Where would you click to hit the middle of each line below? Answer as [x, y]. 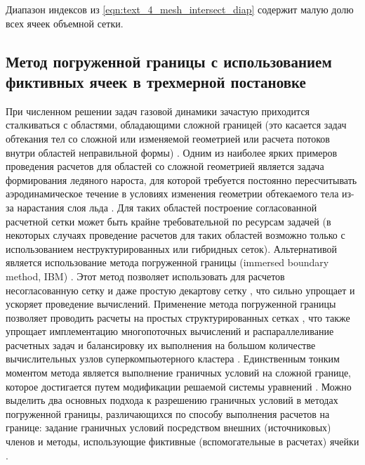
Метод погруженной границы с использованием [169, 61]
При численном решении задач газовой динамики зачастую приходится [158, 111]
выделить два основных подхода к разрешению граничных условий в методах [172, 400]
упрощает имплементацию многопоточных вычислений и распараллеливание [170, 331]
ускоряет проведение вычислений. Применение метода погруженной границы [171, 304]
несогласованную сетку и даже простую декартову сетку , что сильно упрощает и [180, 290]
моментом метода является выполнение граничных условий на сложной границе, [179, 373]
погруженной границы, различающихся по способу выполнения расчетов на [168, 413]
